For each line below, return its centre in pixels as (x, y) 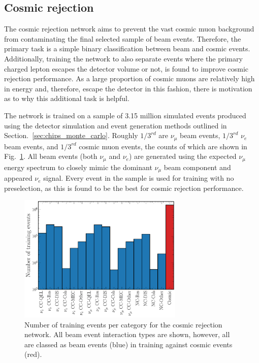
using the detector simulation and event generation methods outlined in (116, 125)
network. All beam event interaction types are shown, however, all (127, 334)
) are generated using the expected (183, 156)
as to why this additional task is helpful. (67, 98)
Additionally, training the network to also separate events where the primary (123, 58)
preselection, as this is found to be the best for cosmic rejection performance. (124, 188)
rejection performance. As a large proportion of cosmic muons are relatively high (129, 78)
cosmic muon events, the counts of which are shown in (163, 146)
